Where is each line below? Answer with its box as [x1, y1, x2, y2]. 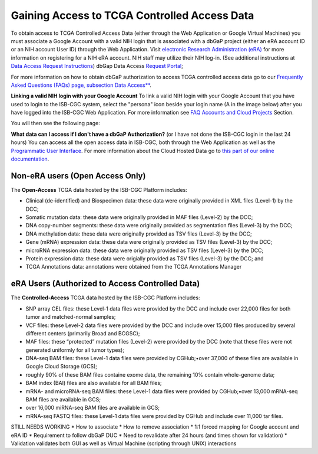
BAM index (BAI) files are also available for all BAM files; [25, 380, 162, 387]
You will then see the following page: [11, 120, 100, 127]
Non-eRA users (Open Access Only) [11, 171, 146, 181]
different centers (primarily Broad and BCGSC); [25, 329, 140, 337]
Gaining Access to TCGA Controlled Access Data [11, 9, 254, 22]
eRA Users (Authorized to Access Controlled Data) [11, 279, 200, 289]
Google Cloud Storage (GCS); [25, 363, 97, 370]
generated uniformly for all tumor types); [25, 346, 125, 354]
